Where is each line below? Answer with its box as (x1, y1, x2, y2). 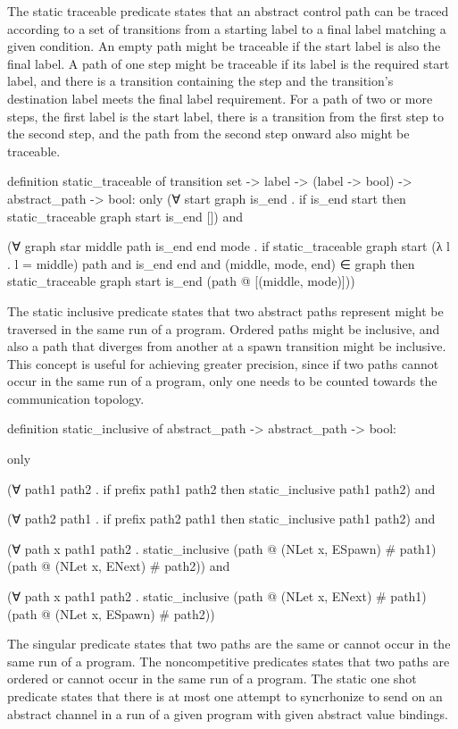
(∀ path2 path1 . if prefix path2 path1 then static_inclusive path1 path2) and (7, 509, 436, 528)
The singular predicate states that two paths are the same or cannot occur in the (7, 634, 451, 653)
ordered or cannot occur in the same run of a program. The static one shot (7, 669, 417, 688)
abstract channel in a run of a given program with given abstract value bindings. (7, 704, 448, 723)
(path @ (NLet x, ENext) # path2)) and (7, 557, 230, 575)
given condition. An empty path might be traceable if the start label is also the (7, 37, 441, 55)
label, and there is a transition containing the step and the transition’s (7, 71, 394, 90)
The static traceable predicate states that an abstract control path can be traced (7, 2, 449, 20)
